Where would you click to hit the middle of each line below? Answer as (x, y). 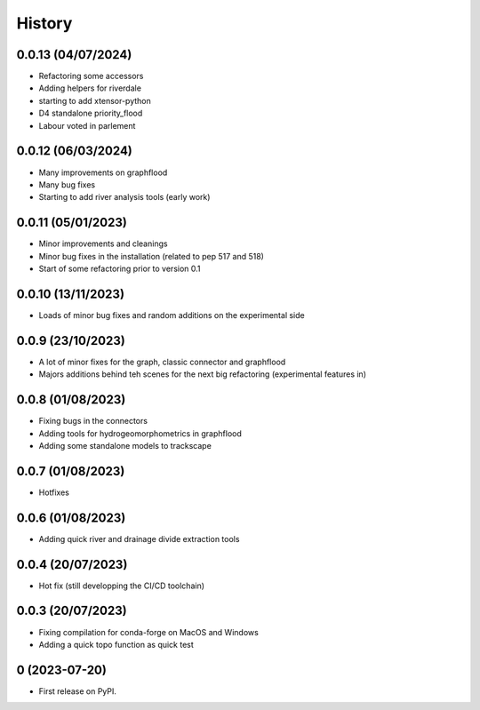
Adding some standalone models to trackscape (125, 445)
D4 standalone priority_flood (91, 113)
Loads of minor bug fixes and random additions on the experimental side (172, 315)
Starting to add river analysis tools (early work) (124, 197)
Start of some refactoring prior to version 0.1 (120, 268)
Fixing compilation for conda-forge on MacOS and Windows (149, 632)
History (44, 23)
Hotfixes (54, 492)
